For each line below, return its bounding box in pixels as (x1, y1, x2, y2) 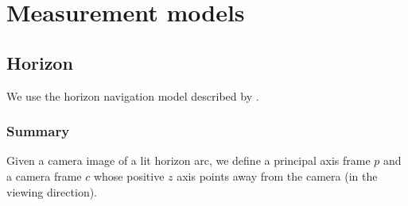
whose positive (93, 167, 165, 184)
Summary (6, 121, 70, 141)
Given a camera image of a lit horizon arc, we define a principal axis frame (6, 152, 371, 169)
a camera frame (6, 167, 82, 184)
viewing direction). (6, 183, 98, 200)
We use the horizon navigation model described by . (6, 87, 259, 104)
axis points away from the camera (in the (177, 167, 378, 184)
